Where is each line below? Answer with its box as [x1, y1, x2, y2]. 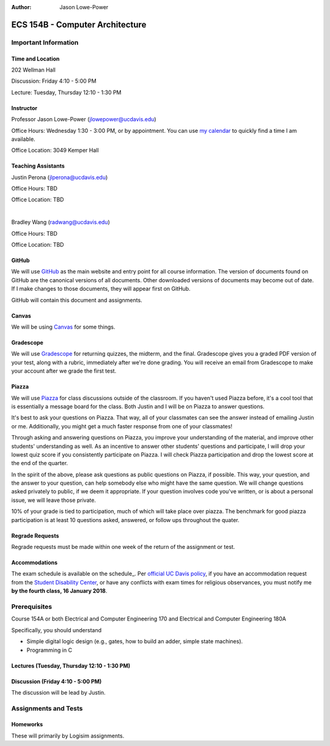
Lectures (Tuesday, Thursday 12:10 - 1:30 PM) [11, 662, 131, 670]
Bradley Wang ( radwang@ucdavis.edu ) [11, 218, 110, 226]
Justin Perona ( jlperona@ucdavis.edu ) [11, 173, 108, 181]
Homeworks [11, 721, 43, 728]
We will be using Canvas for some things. [11, 323, 116, 330]
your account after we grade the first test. [11, 367, 117, 375]
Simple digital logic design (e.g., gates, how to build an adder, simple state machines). [26, 638, 243, 645]
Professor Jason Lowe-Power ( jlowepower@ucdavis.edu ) [11, 116, 156, 123]
